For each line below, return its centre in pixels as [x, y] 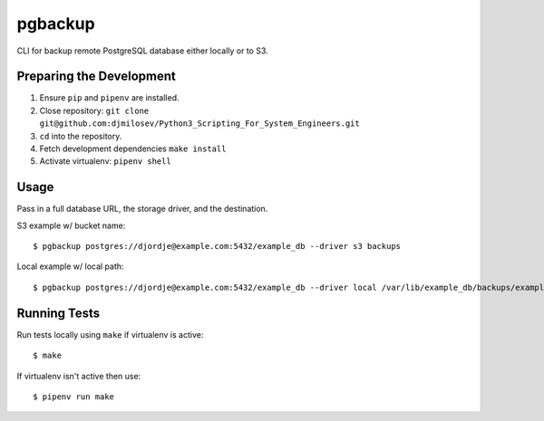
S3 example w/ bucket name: [71, 225]
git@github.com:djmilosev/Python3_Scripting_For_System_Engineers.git [199, 124]
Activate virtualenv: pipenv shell [105, 161]
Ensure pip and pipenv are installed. [110, 98]
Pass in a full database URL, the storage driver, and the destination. [142, 209]
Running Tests [58, 313]
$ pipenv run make [74, 397]
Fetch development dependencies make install [133, 148]
